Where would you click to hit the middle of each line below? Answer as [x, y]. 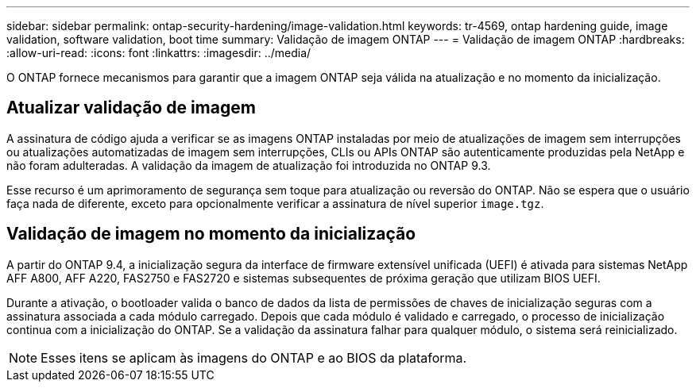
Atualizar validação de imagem [131, 108]
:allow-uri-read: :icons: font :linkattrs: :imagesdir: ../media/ [159, 53]
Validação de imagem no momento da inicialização [211, 234]
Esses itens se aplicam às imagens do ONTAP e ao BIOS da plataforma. [254, 357]
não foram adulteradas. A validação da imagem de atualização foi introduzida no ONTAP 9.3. [249, 165]
